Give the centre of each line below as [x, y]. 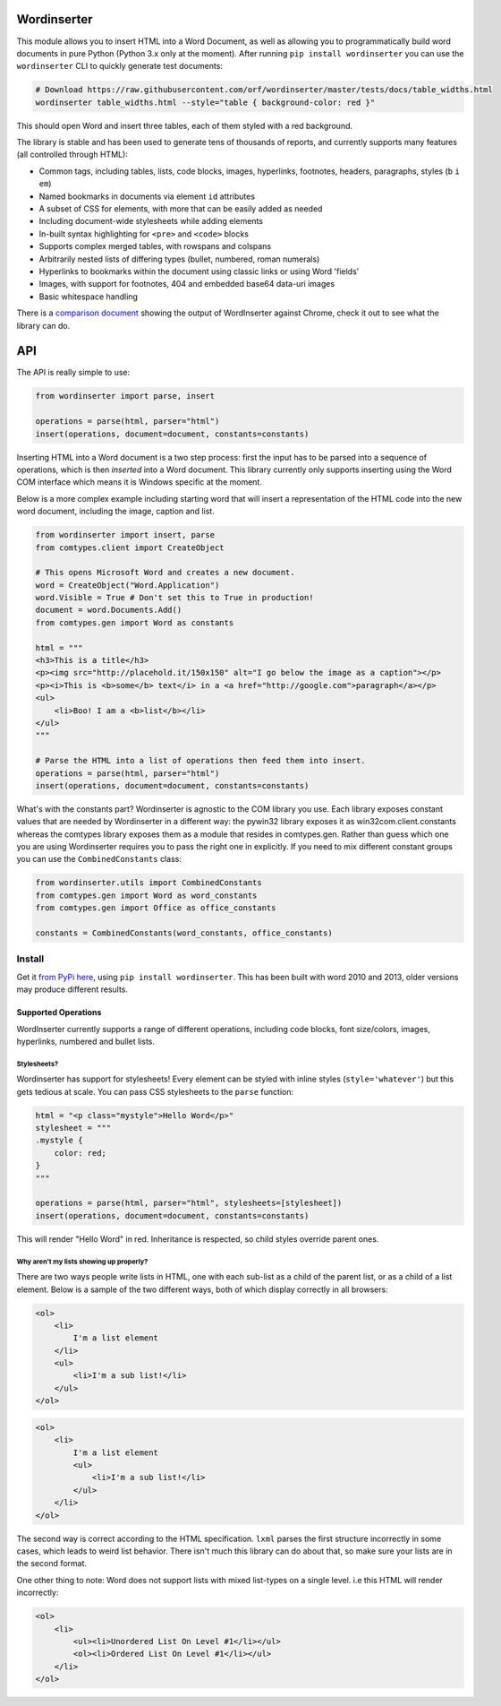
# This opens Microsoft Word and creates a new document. [165, 573]
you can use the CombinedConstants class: [99, 859]
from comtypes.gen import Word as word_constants [146, 895]
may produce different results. [72, 989]
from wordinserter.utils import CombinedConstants [149, 883]
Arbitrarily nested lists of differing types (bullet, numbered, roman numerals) [179, 259]
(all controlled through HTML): [72, 155]
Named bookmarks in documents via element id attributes [147, 196]
